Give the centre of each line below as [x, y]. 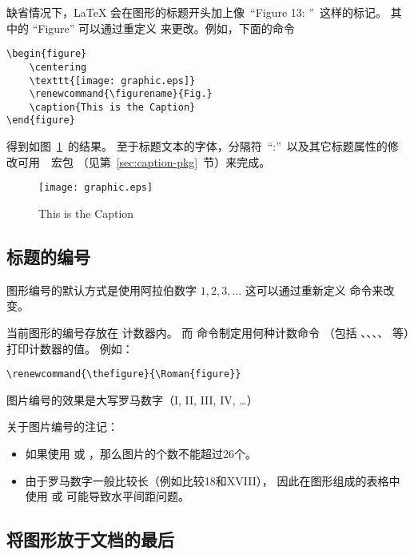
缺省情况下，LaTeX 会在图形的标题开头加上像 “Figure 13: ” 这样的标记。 [197, 12]
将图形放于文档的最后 [90, 539]
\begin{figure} [47, 54]
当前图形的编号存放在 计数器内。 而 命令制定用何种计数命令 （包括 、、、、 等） [208, 332]
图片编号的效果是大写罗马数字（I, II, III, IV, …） [132, 399]
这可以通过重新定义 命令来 [314, 290]
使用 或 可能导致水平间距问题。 [107, 496]
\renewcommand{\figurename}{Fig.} [121, 94]
